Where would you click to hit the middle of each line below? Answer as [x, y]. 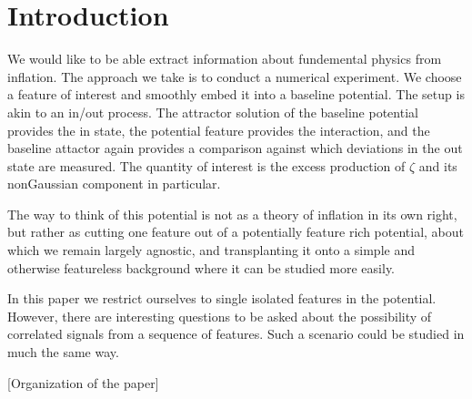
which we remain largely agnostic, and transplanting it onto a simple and [211, 250]
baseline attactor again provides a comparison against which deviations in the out [235, 148]
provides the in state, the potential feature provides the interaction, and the [219, 130]
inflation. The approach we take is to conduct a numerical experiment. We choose [235, 76]
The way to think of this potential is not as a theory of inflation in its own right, [232, 214]
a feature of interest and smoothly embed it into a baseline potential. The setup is [236, 94]
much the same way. [63, 352]
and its [438, 165]
